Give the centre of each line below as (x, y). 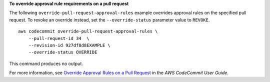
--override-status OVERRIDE (63, 52)
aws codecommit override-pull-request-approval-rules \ (88, 31)
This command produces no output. (46, 63)
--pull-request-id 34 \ (59, 38)
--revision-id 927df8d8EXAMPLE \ (69, 45)
